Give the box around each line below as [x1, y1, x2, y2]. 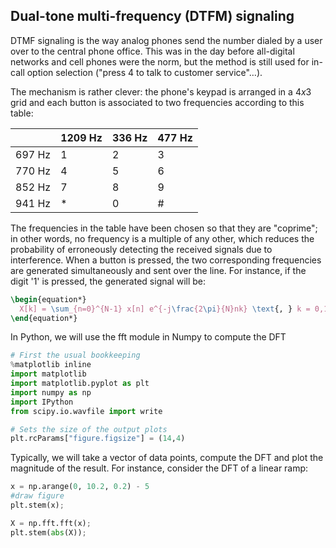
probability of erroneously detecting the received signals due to [10, 243, 273, 255]
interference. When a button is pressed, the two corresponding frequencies [10, 254, 322, 266]
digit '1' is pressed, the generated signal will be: [10, 275, 207, 287]
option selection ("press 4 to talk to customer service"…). [26, 66, 263, 78]
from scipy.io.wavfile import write [10, 406, 163, 416]
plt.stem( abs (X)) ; [10, 527, 87, 538]
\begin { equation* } [10, 294, 87, 304]
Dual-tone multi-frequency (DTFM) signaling [10, 8, 295, 25]
